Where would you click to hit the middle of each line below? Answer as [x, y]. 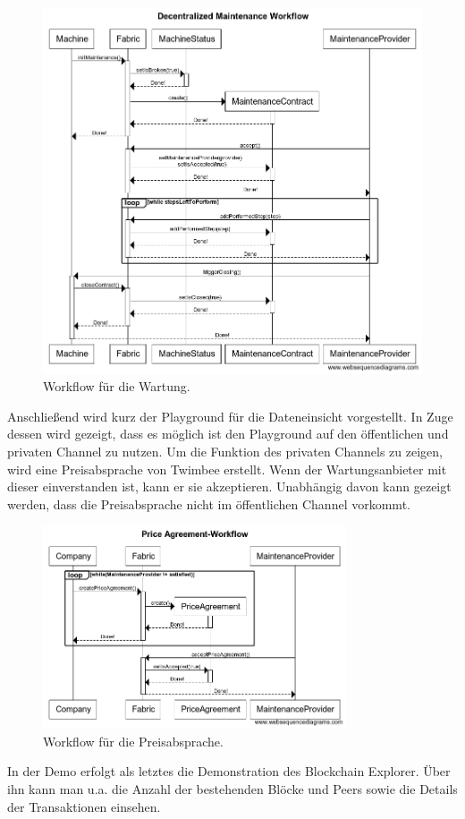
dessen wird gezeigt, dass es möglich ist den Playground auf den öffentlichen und [228, 434]
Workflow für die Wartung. [117, 386]
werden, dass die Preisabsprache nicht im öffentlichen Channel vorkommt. [209, 503]
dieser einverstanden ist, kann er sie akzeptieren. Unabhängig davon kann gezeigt [229, 486]
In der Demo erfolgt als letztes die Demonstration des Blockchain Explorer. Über [229, 771]
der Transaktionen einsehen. [84, 806]
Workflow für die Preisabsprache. [133, 741]
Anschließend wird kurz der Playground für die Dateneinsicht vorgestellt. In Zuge [230, 416]
